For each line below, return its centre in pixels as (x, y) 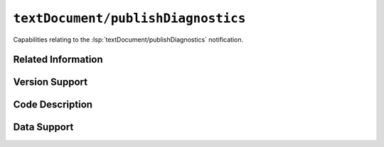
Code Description (53, 105)
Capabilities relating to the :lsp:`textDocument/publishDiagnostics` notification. (128, 40)
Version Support (50, 82)
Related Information (58, 60)
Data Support (43, 127)
